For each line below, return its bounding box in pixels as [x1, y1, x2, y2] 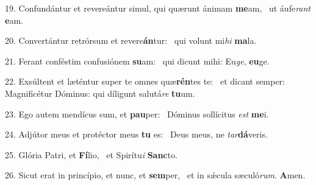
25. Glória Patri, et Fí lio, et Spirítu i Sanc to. [5, 148, 178, 161]
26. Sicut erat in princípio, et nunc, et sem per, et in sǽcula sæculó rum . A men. [5, 169, 306, 181]
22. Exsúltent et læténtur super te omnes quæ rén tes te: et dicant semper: [5, 75, 285, 88]
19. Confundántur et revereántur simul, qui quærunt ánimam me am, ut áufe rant [5, 2, 311, 14]
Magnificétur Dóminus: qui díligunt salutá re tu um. [5, 86, 195, 99]
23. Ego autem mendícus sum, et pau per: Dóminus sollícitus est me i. [5, 107, 269, 120]
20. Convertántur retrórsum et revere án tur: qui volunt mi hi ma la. [5, 34, 257, 47]
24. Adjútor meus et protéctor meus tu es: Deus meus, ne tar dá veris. [5, 128, 268, 141]
